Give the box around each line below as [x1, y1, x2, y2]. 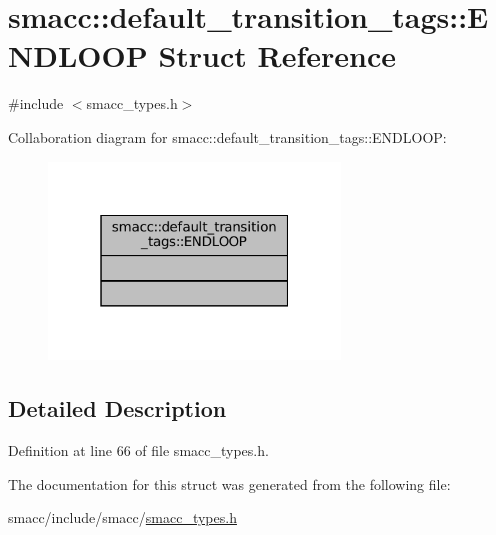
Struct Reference [158, 35, 396, 76]
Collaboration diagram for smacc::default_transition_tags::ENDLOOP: [8, 126, 447, 147]
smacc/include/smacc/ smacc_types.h [8, 507, 237, 528]
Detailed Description [8, 393, 227, 424]
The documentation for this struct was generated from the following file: [8, 473, 451, 494]
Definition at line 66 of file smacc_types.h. [8, 440, 269, 461]
